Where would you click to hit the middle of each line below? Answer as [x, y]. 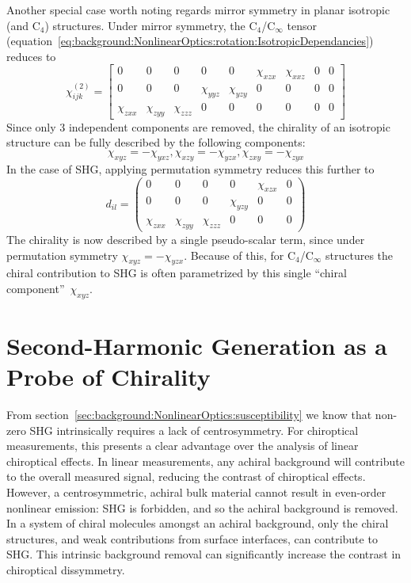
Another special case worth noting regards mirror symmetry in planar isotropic [198, 10]
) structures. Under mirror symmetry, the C [151, 25]
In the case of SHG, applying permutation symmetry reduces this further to [190, 168]
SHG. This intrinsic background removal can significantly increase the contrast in [204, 554]
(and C [23, 25]
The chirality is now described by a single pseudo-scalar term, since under [186, 240]
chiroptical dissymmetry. [66, 570]
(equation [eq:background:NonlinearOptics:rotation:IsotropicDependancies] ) [190, 41]
